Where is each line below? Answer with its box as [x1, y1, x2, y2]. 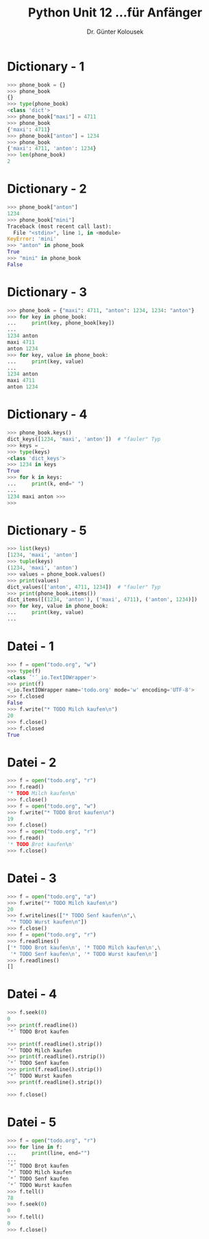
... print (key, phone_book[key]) [7, 320, 115, 327]
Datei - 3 [7, 871, 57, 886]
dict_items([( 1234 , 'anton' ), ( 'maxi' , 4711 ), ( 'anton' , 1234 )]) [7, 596, 197, 603]
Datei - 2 [7, 755, 57, 770]
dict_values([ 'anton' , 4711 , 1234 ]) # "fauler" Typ [7, 583, 161, 591]
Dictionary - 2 [7, 181, 87, 197]
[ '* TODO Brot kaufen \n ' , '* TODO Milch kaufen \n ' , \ [7, 944, 161, 951]
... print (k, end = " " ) [7, 480, 84, 487]
